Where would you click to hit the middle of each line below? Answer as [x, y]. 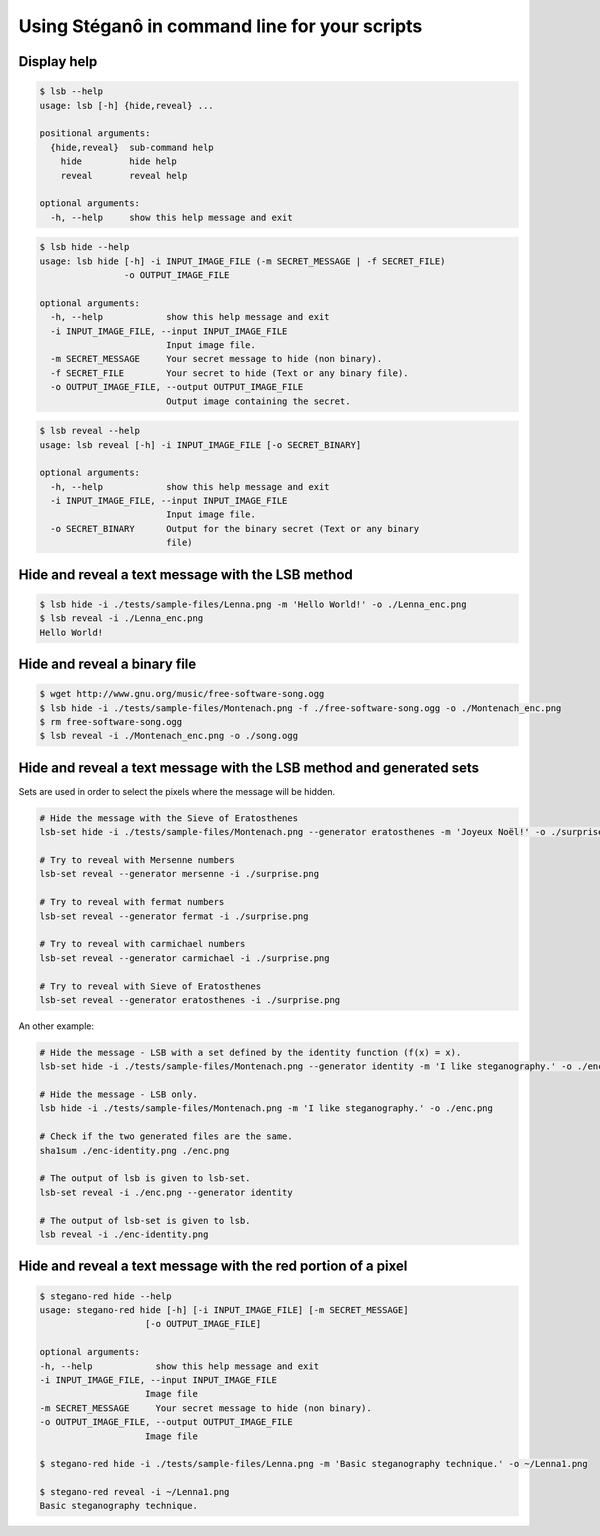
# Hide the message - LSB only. [119, 1094]
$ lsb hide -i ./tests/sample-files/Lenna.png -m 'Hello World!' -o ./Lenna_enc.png [253, 604]
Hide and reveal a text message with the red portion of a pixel [213, 1266]
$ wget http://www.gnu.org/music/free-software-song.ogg [182, 694]
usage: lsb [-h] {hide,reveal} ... [126, 105]
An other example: [56, 1026]
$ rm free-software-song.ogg [111, 721]
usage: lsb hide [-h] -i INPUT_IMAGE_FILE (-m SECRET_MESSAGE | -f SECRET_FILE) [242, 261]
